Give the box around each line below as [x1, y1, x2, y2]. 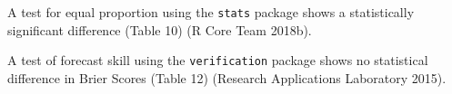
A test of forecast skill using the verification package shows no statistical [7, 51, 428, 70]
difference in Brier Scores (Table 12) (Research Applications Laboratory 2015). [7, 68, 447, 87]
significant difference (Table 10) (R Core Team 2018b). [7, 20, 312, 39]
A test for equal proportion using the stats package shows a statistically [7, 3, 415, 21]
